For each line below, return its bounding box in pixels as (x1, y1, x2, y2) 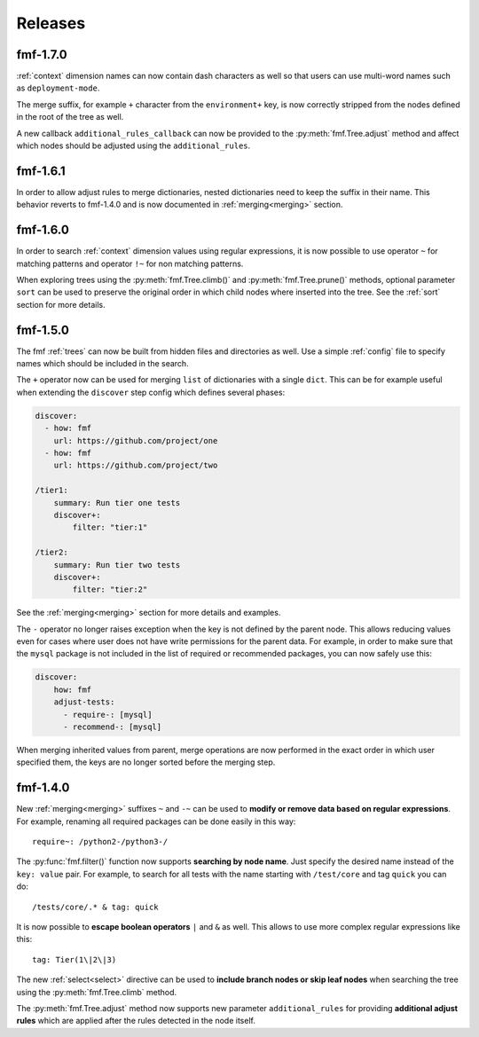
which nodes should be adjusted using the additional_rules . (16, 140, 251, 151)
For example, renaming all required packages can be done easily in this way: (16, 816, 296, 827)
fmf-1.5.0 (16, 322, 70, 337)
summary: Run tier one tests (53, 498, 181, 507)
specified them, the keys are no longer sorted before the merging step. (16, 757, 276, 767)
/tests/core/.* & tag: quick (32, 901, 159, 912)
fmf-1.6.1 (16, 163, 66, 178)
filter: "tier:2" (72, 585, 148, 594)
